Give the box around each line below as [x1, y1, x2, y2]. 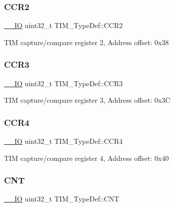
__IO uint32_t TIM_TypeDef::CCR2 [4, 20, 123, 31]
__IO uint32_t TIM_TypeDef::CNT [4, 193, 119, 204]
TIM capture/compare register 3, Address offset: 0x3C [4, 95, 170, 105]
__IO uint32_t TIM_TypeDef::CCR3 [4, 78, 123, 88]
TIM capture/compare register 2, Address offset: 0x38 [4, 37, 169, 47]
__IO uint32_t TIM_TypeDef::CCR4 [4, 136, 123, 146]
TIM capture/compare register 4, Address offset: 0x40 [4, 152, 169, 163]
